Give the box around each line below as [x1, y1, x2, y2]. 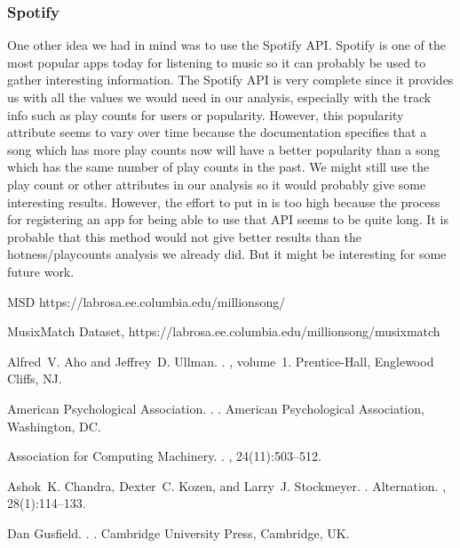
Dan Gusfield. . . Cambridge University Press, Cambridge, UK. [7, 523, 350, 542]
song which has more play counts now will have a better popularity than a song [7, 140, 440, 158]
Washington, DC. [7, 416, 101, 435]
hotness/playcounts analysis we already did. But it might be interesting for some [7, 245, 447, 263]
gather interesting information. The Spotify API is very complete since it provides [7, 70, 454, 89]
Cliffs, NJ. [7, 369, 62, 388]
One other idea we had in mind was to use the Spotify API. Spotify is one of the [7, 36, 446, 54]
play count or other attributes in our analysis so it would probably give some [7, 174, 426, 193]
